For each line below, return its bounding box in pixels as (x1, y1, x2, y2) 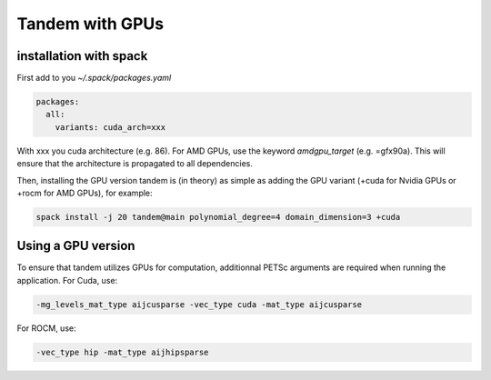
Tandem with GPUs (16, 14, 164, 34)
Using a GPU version (16, 238, 135, 254)
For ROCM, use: (16, 323, 76, 334)
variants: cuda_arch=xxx (55, 122, 166, 132)
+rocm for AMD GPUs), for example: (16, 187, 154, 198)
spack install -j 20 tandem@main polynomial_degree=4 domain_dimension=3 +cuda (35, 212, 401, 222)
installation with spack (16, 48, 148, 64)
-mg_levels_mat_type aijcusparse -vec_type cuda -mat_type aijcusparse (35, 299, 363, 309)
